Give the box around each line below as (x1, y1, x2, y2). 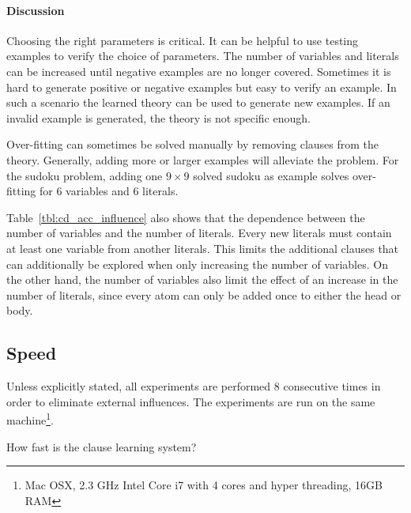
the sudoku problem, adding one (6, 167, 163, 183)
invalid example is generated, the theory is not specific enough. (6, 109, 311, 126)
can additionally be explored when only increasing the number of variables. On (6, 255, 388, 272)
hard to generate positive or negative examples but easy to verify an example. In (6, 78, 397, 95)
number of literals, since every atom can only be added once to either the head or (6, 286, 402, 303)
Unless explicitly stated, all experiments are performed (6, 378, 271, 394)
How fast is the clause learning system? (6, 438, 197, 455)
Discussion (6, 2, 65, 18)
